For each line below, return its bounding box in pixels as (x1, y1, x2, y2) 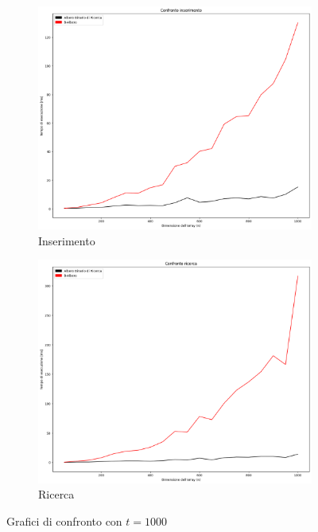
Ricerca (38, 486, 75, 503)
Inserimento (38, 232, 95, 248)
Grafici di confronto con (6, 512, 122, 529)
